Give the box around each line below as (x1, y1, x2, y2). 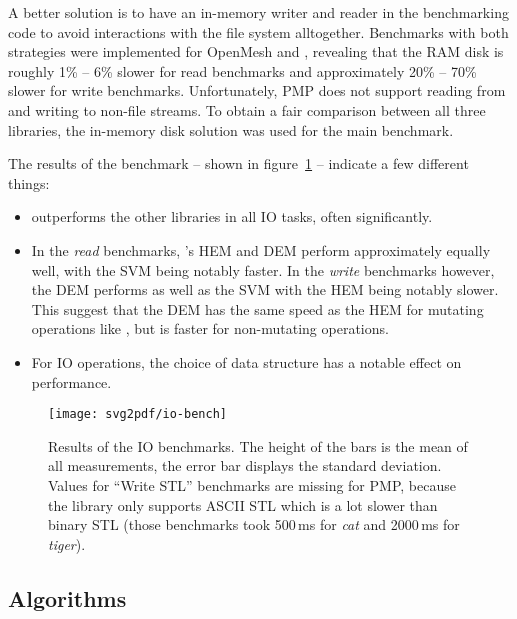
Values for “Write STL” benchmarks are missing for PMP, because (48, 474, 456, 495)
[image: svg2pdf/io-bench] (48, 407, 227, 422)
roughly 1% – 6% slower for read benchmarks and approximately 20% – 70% (8, 60, 477, 81)
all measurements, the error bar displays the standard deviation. (48, 455, 442, 476)
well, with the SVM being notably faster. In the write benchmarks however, (31, 259, 495, 280)
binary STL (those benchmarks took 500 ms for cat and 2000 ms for (48, 514, 460, 535)
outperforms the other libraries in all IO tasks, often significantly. (31, 206, 433, 227)
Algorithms (8, 582, 127, 613)
